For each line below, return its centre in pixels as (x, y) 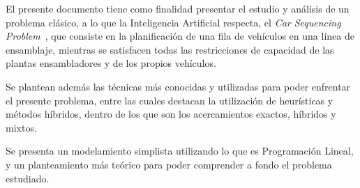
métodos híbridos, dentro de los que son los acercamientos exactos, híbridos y (171, 114)
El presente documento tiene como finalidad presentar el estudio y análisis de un (178, 8)
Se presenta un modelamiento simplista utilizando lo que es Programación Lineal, (180, 151)
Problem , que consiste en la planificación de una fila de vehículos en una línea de (180, 36)
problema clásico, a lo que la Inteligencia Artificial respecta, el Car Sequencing (173, 22)
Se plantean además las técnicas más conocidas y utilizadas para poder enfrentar (178, 86)
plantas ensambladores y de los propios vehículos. (111, 63)
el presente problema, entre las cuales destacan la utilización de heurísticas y (170, 100)
